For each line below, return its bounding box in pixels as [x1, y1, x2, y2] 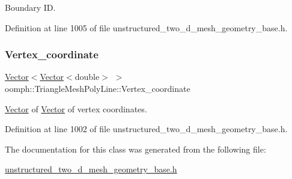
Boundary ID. [5, 1, 56, 13]
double [75, 70, 100, 83]
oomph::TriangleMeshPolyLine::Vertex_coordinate [5, 82, 190, 94]
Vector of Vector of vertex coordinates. [5, 102, 147, 115]
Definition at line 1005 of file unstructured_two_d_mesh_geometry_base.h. [5, 21, 288, 34]
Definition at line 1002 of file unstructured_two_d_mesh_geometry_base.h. [5, 123, 288, 135]
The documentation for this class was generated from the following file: [5, 142, 266, 155]
